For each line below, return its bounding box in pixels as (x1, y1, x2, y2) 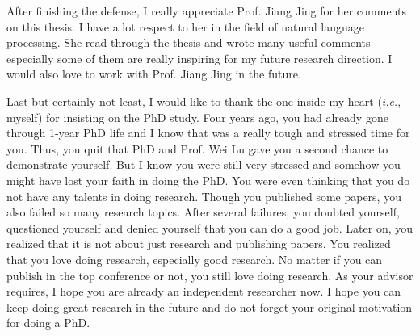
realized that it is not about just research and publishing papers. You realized (6, 235, 391, 252)
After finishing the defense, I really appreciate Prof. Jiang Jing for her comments (6, 2, 406, 19)
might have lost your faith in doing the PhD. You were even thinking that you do (6, 171, 410, 188)
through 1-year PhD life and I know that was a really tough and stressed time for (6, 124, 410, 141)
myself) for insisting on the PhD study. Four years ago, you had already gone (6, 108, 388, 125)
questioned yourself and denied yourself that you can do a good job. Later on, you (6, 219, 414, 236)
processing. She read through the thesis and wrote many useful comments (6, 34, 371, 51)
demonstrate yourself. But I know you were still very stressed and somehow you (6, 156, 401, 173)
